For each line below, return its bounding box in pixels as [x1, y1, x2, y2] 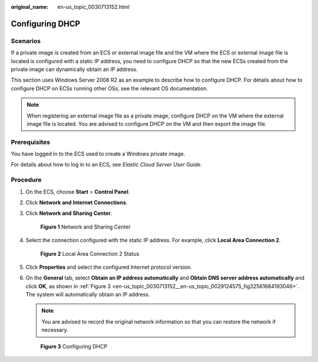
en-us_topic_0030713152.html [57, 4, 130, 10]
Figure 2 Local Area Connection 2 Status [40, 250, 140, 257]
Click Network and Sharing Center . [25, 210, 112, 217]
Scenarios [11, 37, 41, 45]
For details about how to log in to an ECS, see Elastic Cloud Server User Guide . [11, 161, 203, 168]
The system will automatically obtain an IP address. [25, 291, 150, 298]
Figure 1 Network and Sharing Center [40, 223, 131, 230]
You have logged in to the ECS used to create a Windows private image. [11, 151, 185, 158]
